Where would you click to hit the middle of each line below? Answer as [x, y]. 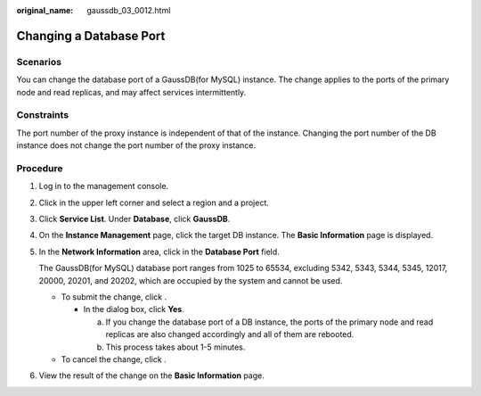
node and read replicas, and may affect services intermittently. [131, 92]
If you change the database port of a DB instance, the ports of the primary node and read [269, 322]
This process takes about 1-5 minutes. [175, 347]
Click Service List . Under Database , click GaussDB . [135, 219]
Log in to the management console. [104, 186]
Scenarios [39, 62]
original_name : [45, 10]
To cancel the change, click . [114, 359]
